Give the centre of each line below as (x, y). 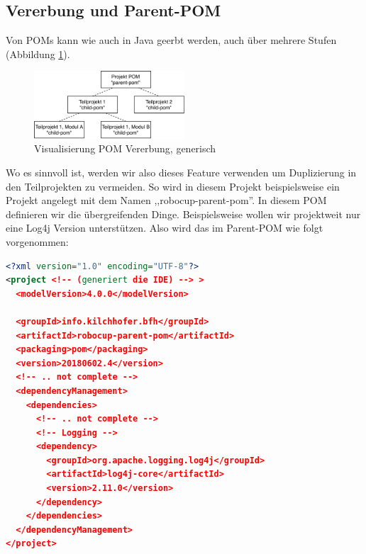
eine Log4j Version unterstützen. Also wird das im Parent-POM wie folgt (165, 228)
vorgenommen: (37, 241)
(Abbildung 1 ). (38, 53)
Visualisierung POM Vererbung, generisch (125, 148)
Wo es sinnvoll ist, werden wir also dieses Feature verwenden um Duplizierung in (181, 173)
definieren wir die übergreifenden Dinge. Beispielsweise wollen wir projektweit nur (183, 214)
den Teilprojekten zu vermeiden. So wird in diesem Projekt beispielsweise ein (173, 186)
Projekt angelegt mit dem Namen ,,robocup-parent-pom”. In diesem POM (166, 200)
